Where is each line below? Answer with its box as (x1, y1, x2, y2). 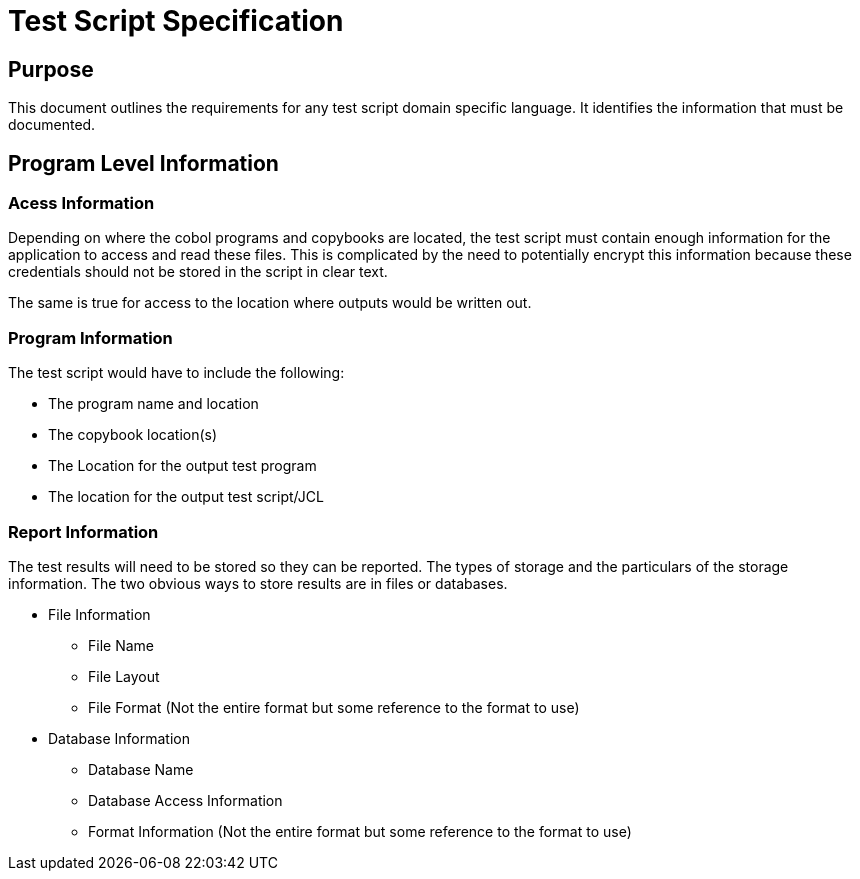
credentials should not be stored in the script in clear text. (8, 263, 388, 281)
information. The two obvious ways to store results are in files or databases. (8, 574, 508, 592)
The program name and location (48, 395, 259, 413)
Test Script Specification (8, 4, 344, 38)
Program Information (8, 327, 173, 348)
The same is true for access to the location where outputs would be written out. (8, 294, 532, 312)
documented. (8, 116, 96, 134)
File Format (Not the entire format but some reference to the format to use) (88, 698, 580, 716)
